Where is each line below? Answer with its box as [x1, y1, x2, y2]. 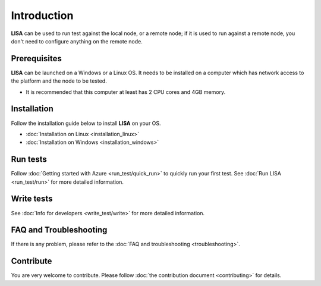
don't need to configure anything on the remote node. [11, 37, 143, 45]
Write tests [11, 194, 53, 204]
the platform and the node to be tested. [11, 77, 107, 84]
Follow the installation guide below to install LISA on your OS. [11, 120, 161, 127]
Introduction [11, 9, 74, 22]
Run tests [11, 155, 47, 165]
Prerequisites [11, 54, 62, 64]
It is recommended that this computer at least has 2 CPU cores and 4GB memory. [26, 88, 226, 95]
